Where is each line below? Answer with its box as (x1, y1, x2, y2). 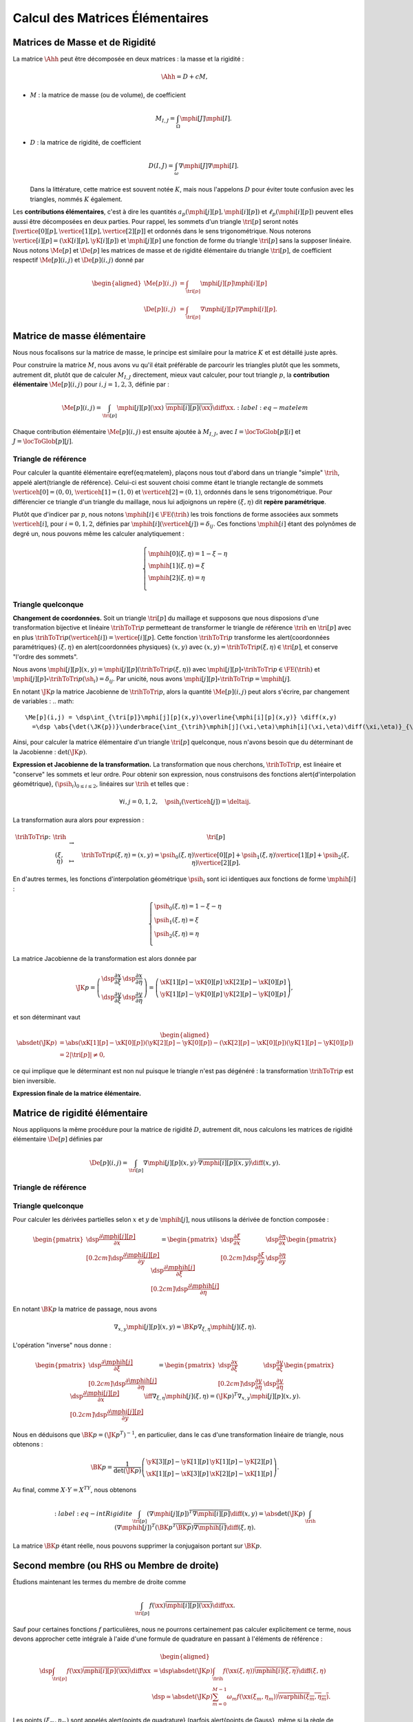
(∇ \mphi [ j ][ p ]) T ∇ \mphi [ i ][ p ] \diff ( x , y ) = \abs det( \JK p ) (147, 1508, 306, 1517)
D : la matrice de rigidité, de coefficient (30, 138, 141, 146)
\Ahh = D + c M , (160, 73, 208, 81)
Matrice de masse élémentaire (12, 330, 146, 342)
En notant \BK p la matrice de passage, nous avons (12, 1305, 158, 1314)
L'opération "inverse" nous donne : (12, 1340, 112, 1349)
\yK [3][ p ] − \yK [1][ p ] (146, 1458, 209, 1465)
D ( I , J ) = (148, 162, 173, 169)
